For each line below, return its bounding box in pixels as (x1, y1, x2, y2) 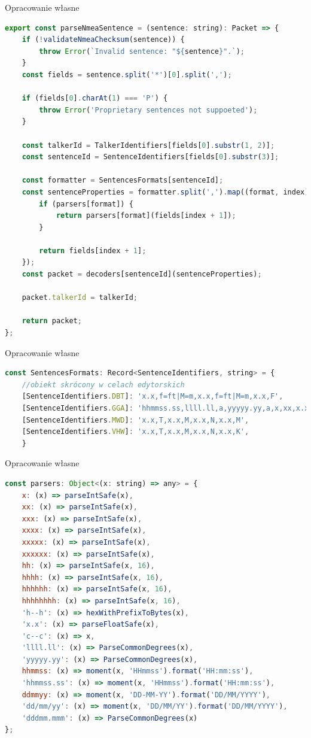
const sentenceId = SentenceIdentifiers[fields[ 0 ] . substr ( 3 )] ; (22, 153, 279, 162)
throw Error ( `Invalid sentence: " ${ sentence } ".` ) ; (39, 47, 245, 56)
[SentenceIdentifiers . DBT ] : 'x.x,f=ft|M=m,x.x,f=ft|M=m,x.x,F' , (22, 392, 283, 401)
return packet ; (22, 317, 82, 326)
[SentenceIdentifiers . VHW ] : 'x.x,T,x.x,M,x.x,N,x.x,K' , (22, 427, 249, 436)
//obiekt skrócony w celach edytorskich (22, 380, 185, 389)
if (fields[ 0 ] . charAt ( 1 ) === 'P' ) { (22, 94, 168, 103)
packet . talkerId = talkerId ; (22, 293, 138, 302)
